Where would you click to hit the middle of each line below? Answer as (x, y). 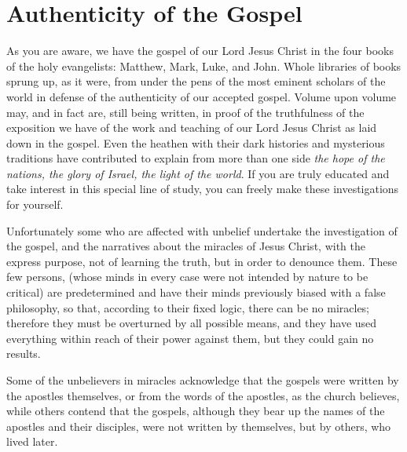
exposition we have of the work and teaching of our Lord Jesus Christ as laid (192, 128)
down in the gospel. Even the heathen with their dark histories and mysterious (196, 142)
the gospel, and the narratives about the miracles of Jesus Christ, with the (186, 246)
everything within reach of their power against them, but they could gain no (190, 338)
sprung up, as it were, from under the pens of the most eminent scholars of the (196, 81)
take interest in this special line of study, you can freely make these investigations (203, 189)
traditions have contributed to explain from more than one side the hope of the (196, 158)
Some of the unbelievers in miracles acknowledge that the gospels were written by (203, 380)
